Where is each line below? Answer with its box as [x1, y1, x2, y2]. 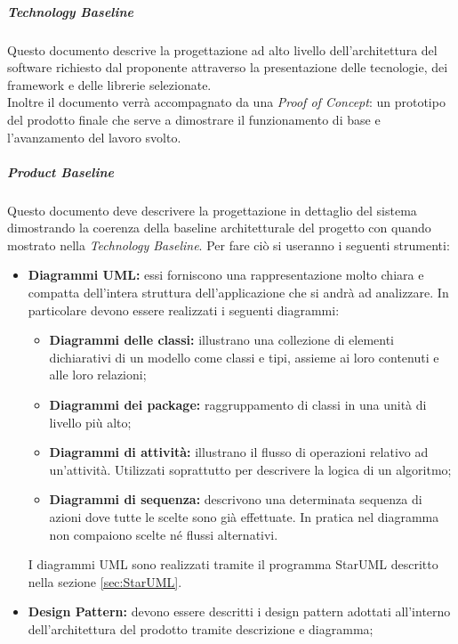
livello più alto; [49, 412, 132, 431]
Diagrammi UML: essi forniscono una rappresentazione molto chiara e [28, 265, 424, 284]
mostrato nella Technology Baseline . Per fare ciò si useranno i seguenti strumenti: [7, 235, 450, 254]
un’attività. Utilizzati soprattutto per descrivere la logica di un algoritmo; [49, 460, 452, 478]
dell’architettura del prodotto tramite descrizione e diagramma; [28, 619, 374, 638]
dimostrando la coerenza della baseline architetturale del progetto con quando [7, 218, 431, 237]
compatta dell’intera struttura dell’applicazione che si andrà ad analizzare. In [28, 283, 449, 302]
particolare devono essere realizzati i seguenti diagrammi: [28, 300, 340, 319]
